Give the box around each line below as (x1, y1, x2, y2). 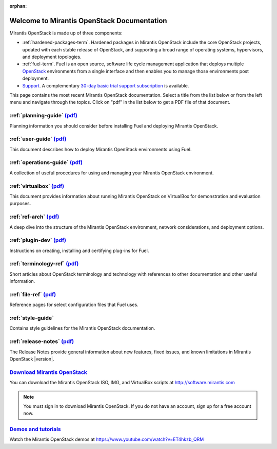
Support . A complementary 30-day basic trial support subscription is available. (22, 82, 189, 88)
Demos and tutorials (9, 426, 61, 433)
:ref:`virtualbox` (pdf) (9, 183, 64, 190)
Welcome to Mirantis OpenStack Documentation (9, 16, 167, 25)
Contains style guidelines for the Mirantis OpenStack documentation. (9, 325, 155, 331)
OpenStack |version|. (9, 356, 54, 362)
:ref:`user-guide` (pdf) (9, 135, 67, 142)
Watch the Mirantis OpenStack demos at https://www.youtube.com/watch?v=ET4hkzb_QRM (9, 436, 204, 442)
